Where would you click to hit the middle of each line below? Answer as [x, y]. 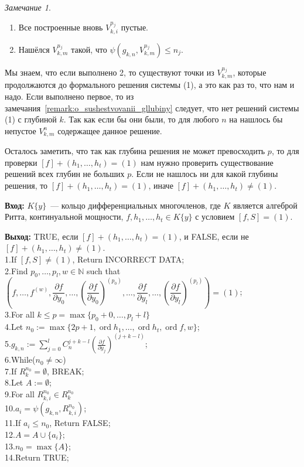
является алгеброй [265, 205]
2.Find [16, 270]
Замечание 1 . [28, 7]
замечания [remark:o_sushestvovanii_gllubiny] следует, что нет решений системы [152, 108]
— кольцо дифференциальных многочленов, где [136, 205]
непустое [21, 130]
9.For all [20, 393]
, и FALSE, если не [214, 236]
